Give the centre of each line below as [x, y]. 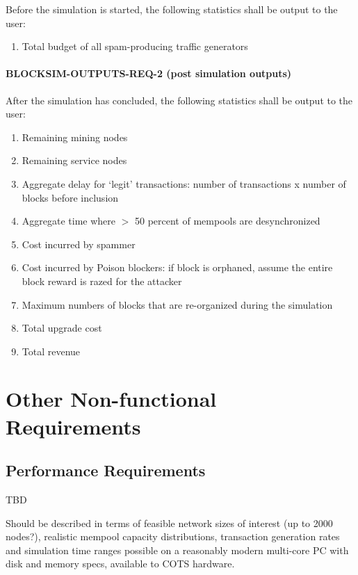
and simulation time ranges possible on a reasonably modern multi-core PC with [177, 550]
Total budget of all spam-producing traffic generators [135, 46]
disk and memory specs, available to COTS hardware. [120, 564]
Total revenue [51, 351]
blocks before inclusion [70, 197]
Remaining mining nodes [75, 137]
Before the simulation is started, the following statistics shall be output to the [172, 9]
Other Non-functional [111, 399]
